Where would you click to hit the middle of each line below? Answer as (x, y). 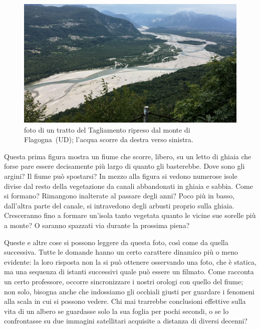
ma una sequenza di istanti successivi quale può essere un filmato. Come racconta (129, 271)
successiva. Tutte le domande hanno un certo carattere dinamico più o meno (121, 252)
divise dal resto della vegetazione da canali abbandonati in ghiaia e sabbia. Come (128, 186)
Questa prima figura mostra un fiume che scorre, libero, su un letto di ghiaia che (128, 156)
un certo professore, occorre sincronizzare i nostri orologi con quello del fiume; (124, 281)
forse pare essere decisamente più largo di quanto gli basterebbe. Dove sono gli (124, 166)
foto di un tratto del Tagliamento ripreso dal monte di (107, 129)
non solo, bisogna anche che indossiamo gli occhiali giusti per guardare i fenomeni (129, 291)
